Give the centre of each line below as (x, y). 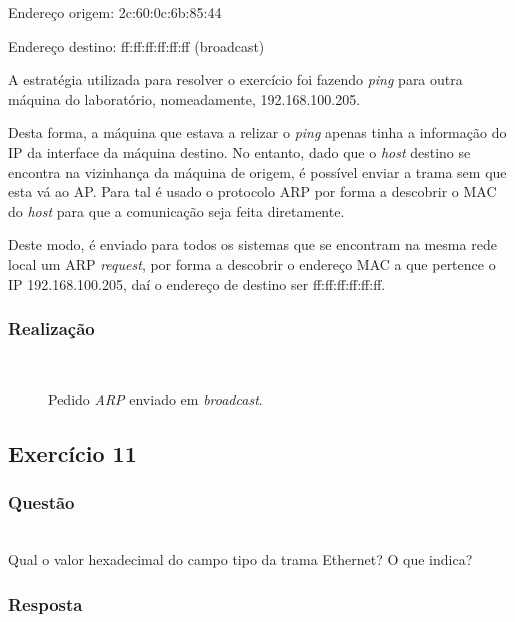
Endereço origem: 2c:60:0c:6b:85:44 (115, 12)
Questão (41, 502)
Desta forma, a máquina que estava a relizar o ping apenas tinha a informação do (257, 132)
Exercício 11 (72, 452)
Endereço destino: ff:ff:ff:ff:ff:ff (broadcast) (136, 45)
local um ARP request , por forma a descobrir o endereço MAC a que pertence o (252, 263)
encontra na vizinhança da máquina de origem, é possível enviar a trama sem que (257, 171)
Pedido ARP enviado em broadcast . (155, 398)
